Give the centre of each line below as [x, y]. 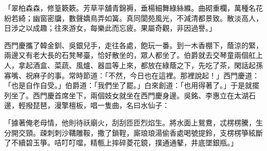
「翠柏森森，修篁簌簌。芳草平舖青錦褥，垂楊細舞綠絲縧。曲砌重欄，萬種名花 [133, 8]
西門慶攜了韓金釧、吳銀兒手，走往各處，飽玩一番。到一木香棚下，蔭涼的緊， [133, 45]
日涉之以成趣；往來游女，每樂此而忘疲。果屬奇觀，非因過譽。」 [110, 28]
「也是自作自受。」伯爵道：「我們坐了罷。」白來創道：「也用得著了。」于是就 [128, 85]
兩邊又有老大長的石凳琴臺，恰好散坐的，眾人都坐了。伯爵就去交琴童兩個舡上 [133, 55]
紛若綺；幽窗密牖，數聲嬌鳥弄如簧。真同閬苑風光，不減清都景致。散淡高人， [133, 18]
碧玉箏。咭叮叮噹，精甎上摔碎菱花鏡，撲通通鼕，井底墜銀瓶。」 [131, 143]
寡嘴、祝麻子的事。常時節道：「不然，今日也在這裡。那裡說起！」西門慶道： [132, 75]
